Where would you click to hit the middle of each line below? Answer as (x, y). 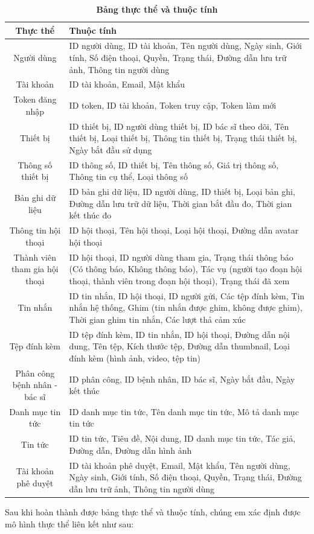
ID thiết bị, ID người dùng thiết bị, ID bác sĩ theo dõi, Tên (179, 126)
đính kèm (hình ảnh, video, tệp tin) (135, 358)
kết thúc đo (90, 215)
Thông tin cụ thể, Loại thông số (128, 176)
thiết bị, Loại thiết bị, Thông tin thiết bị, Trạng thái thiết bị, (183, 138)
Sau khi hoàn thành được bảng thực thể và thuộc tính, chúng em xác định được (153, 511)
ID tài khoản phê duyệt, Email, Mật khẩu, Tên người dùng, (180, 465)
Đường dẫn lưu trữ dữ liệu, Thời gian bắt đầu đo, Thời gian (181, 203)
